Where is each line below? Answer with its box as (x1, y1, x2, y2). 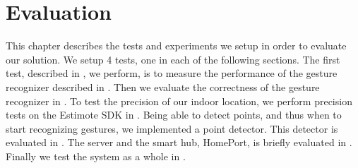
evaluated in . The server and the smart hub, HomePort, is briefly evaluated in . (6, 135, 352, 150)
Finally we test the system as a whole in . (6, 148, 186, 163)
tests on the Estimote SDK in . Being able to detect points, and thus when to (6, 107, 342, 122)
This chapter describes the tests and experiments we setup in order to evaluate (6, 38, 347, 53)
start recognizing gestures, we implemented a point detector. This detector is (6, 121, 338, 136)
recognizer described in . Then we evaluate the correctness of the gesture (6, 79, 320, 94)
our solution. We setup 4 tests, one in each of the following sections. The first (6, 52, 340, 66)
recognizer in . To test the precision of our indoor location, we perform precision (6, 93, 352, 108)
